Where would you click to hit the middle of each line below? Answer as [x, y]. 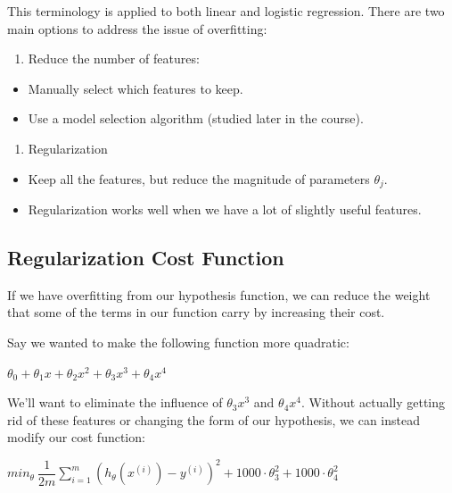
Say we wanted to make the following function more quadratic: [178, 342]
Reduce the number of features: [114, 58]
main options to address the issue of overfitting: [137, 28]
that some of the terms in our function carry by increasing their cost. [196, 312]
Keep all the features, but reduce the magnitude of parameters [199, 178]
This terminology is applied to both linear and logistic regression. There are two [226, 11]
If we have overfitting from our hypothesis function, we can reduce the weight [219, 294]
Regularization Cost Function [146, 257]
